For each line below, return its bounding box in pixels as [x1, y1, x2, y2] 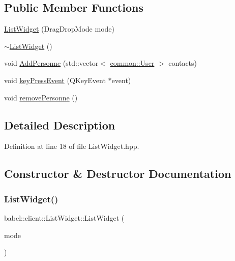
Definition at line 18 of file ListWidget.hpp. [4, 141, 139, 151]
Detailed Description [4, 117, 115, 133]
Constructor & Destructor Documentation [4, 166, 231, 181]
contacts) [168, 58, 197, 68]
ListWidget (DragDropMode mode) [4, 23, 114, 34]
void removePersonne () [4, 92, 78, 102]
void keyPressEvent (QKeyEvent [4, 74, 106, 85]
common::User [110, 58, 155, 68]
